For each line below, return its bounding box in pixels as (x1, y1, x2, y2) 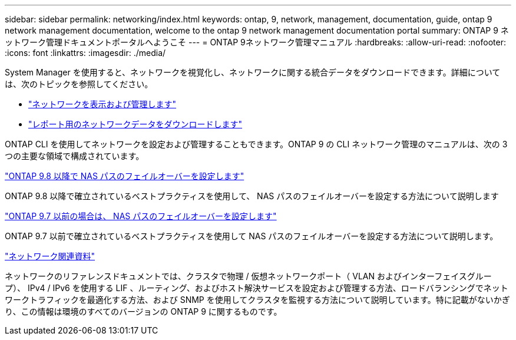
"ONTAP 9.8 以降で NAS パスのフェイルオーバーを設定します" (5, 171, 244, 181)
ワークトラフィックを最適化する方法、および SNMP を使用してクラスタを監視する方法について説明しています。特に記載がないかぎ (5, 295, 510, 305)
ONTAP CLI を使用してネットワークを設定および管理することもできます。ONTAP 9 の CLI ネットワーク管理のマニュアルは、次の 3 (5, 139, 508, 149)
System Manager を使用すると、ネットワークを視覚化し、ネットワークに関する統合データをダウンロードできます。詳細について (5, 67, 501, 77)
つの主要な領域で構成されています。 (5, 151, 144, 161)
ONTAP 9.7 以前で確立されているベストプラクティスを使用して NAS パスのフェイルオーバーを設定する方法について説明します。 (5, 231, 498, 241)
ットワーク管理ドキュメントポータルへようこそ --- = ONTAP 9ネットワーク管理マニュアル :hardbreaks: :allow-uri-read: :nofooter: (5, 37, 506, 47)
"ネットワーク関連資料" (5, 251, 95, 261)
